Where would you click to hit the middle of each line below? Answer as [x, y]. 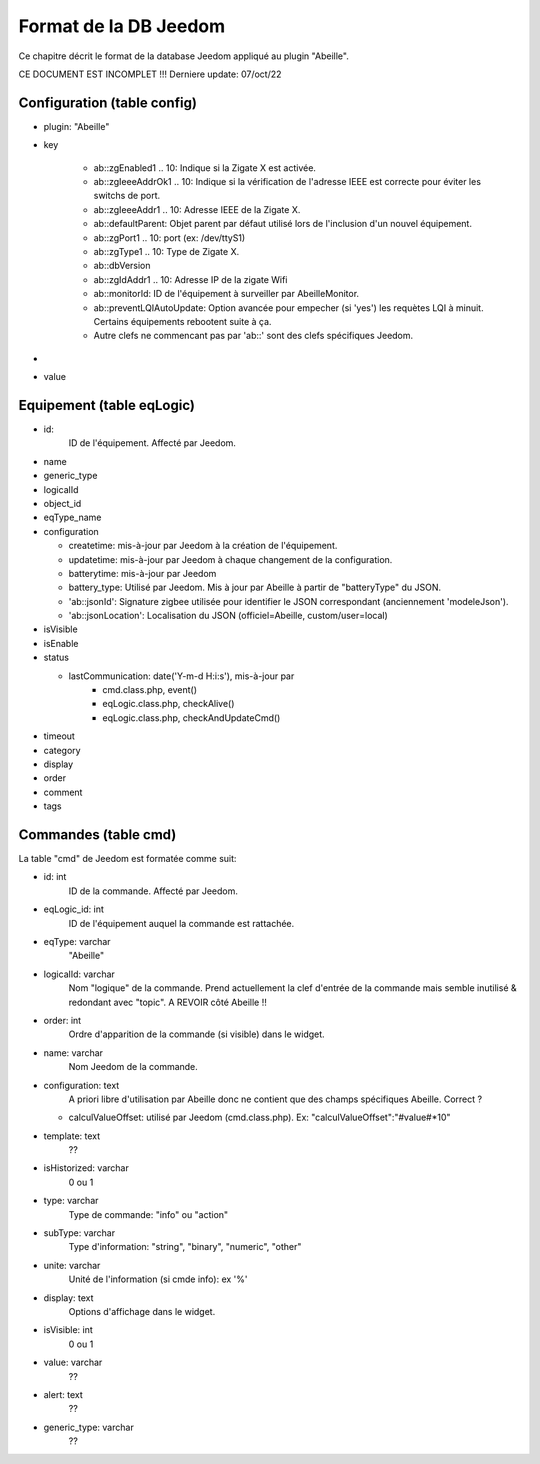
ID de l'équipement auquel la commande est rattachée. [181, 923]
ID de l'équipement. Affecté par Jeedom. [152, 443]
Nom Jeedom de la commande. [133, 1067]
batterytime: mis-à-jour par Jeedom [142, 573]
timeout [59, 736]
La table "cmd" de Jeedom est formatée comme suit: [127, 859]
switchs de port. [127, 196]
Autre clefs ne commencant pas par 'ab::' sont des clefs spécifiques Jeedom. [253, 336]
